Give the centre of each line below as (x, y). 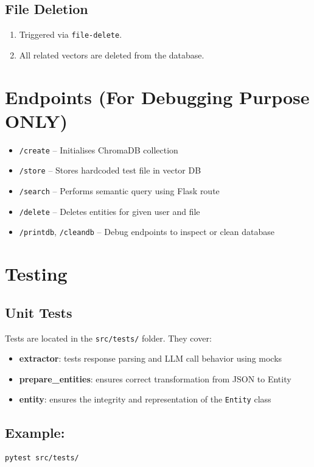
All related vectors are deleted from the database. (112, 54)
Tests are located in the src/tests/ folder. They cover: (108, 338)
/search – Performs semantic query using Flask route (119, 191)
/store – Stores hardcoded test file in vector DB (110, 170)
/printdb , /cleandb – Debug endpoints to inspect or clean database (147, 232)
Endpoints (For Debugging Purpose (157, 97)
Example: (35, 432)
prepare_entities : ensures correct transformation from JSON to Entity (155, 378)
